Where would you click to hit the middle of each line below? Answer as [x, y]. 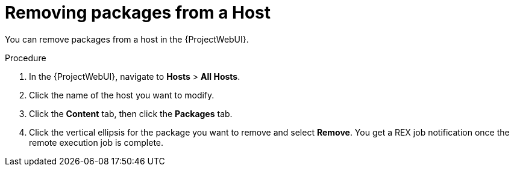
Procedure [26, 58]
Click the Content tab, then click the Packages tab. [131, 113]
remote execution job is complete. [96, 142]
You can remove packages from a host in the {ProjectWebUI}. [127, 39]
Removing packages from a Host [138, 13]
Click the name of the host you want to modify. [122, 95]
